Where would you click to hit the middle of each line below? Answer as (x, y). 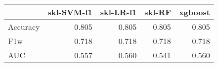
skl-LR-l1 (118, 12)
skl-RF (158, 12)
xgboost (194, 12)
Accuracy (24, 27)
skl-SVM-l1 (70, 12)
